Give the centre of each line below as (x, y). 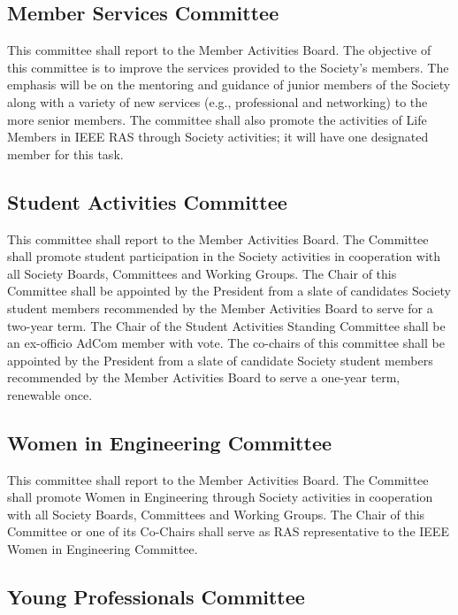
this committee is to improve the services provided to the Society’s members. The (228, 67)
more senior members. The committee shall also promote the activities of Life (217, 119)
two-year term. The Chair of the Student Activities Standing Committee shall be (226, 325)
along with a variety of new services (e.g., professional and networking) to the (218, 101)
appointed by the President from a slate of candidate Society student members (220, 360)
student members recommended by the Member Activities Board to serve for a (220, 307)
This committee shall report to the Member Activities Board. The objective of (219, 50)
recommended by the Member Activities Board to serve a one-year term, (204, 377)
